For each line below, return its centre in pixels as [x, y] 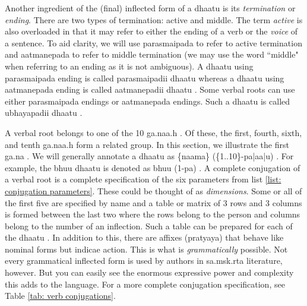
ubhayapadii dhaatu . [44, 113]
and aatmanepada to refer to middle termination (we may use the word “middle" [152, 54]
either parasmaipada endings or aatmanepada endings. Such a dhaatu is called [148, 101]
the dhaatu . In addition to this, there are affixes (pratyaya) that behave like [144, 237]
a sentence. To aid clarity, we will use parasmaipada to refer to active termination [153, 42]
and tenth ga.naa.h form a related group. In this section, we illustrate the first [147, 144]
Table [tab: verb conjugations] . [60, 296]
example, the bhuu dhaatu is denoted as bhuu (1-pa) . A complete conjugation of [153, 167]
